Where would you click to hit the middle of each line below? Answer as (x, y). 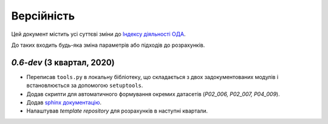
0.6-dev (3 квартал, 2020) (63, 62)
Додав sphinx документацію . (64, 103)
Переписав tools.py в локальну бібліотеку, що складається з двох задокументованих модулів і (152, 77)
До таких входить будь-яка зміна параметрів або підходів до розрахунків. (108, 45)
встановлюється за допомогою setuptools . (85, 86)
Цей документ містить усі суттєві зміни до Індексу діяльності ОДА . (98, 34)
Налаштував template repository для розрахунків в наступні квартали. (117, 111)
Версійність (43, 16)
